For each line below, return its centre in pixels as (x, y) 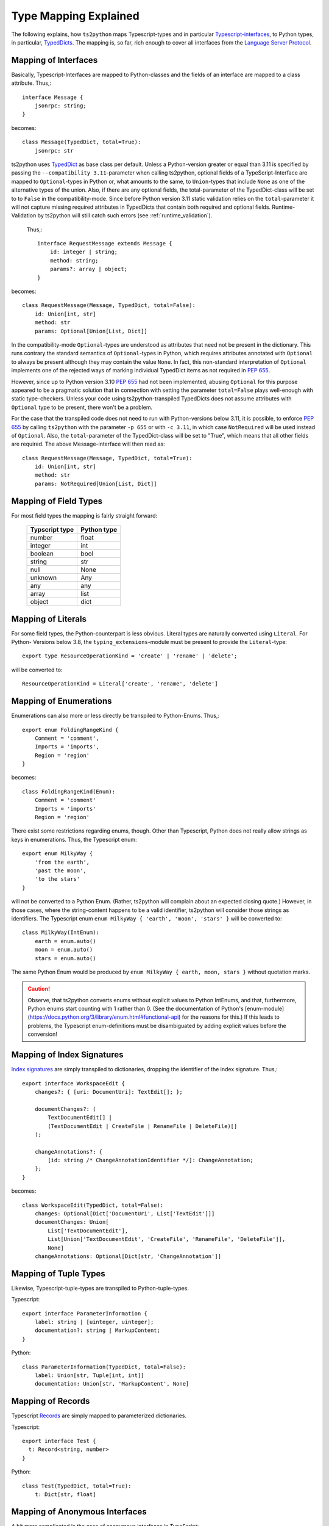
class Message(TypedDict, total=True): (82, 142)
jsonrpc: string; (60, 106)
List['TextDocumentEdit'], (88, 1231)
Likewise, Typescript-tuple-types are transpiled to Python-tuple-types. (100, 1288)
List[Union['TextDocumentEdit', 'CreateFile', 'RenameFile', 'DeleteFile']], (167, 1239)
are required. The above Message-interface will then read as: (88, 444)
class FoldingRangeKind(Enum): (69, 791)
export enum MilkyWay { (58, 854)
